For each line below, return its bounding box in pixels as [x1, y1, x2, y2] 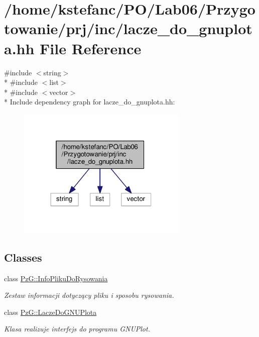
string [43, 67, 61, 77]
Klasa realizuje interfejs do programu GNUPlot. [4, 323, 150, 334]
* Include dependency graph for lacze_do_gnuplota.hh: [4, 96, 175, 107]
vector [49, 86, 68, 97]
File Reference [40, 38, 142, 58]
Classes [4, 249, 42, 265]
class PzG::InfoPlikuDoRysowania [4, 273, 108, 283]
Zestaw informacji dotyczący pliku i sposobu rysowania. [4, 290, 174, 300]
